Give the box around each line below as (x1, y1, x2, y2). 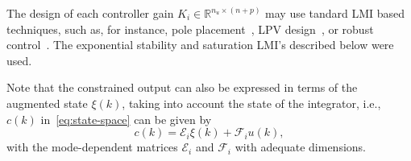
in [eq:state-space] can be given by (40, 110, 212, 127)
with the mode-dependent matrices (6, 138, 178, 155)
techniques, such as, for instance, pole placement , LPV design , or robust (6, 20, 374, 37)
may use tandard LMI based (265, 5, 405, 21)
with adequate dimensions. (235, 138, 366, 155)
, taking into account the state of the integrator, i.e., (122, 94, 381, 111)
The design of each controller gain (6, 5, 174, 21)
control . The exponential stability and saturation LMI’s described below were (6, 36, 394, 53)
